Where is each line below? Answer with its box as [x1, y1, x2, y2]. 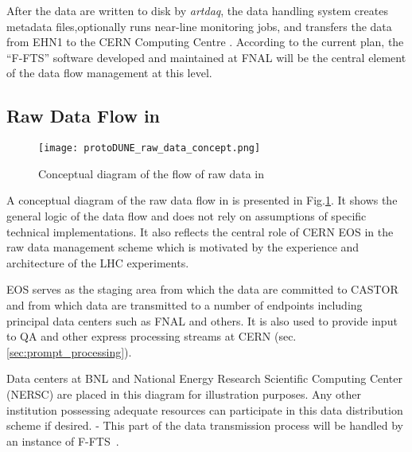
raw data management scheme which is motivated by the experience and [6, 239, 360, 255]
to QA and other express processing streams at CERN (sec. [6, 328, 297, 345]
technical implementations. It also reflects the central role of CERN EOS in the [6, 223, 394, 240]
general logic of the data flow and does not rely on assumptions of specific [6, 208, 367, 224]
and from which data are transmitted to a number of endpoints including [6, 296, 363, 313]
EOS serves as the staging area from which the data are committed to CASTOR [6, 281, 398, 298]
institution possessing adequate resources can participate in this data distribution [6, 401, 403, 418]
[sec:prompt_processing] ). [6, 343, 132, 360]
